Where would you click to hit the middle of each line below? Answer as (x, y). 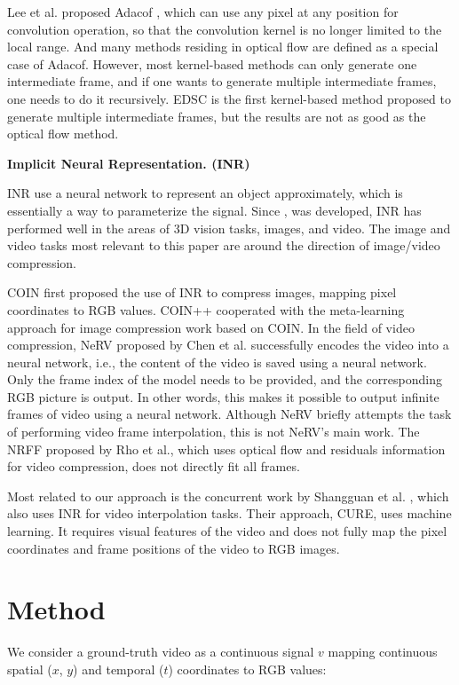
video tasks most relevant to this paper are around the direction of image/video (224, 245)
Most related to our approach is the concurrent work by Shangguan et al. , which (228, 496)
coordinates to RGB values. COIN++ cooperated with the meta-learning (206, 309)
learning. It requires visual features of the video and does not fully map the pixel (227, 531)
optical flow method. (63, 134)
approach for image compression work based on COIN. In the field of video (211, 327)
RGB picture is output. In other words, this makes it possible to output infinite (223, 396)
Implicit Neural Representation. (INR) (129, 163)
